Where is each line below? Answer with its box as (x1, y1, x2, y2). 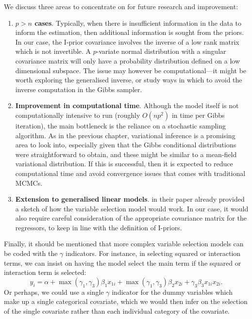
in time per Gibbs (171, 110, 225, 120)
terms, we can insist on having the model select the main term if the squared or (4, 257, 241, 268)
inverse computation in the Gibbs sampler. (15, 84, 142, 94)
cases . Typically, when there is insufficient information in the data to (34, 17, 242, 28)
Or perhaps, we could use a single (4, 287, 104, 297)
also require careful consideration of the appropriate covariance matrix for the (15, 213, 247, 223)
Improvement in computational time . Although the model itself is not (15, 100, 239, 111)
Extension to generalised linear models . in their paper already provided (15, 194, 245, 204)
